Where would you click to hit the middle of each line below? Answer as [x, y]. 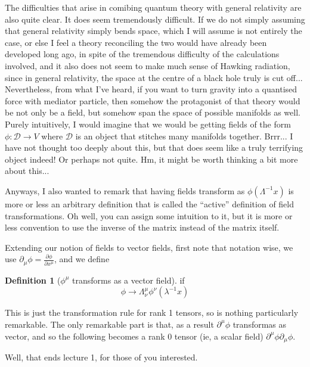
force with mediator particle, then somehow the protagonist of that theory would [153, 100]
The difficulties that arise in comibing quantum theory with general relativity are [153, 7]
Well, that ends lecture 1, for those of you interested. [101, 357]
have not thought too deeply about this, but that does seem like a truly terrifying [154, 147]
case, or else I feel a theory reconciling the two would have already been [136, 42]
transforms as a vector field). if [128, 280]
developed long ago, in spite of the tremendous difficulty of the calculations [142, 54]
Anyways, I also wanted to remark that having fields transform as [125, 190]
